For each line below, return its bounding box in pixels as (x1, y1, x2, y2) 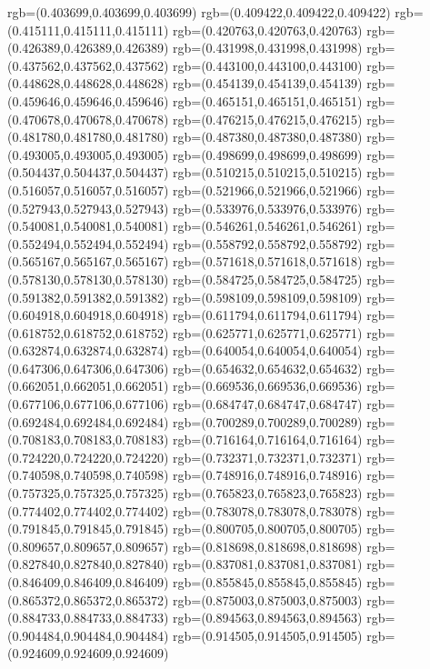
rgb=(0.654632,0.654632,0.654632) (173, 358, 363, 377)
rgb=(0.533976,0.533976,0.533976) (173, 198, 363, 217)
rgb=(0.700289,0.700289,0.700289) (173, 412, 363, 431)
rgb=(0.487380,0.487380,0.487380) (173, 127, 363, 146)
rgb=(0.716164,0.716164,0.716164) (173, 430, 363, 449)
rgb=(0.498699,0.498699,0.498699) (173, 145, 363, 164)
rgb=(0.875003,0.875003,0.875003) (173, 590, 363, 609)
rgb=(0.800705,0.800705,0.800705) (173, 519, 363, 538)
